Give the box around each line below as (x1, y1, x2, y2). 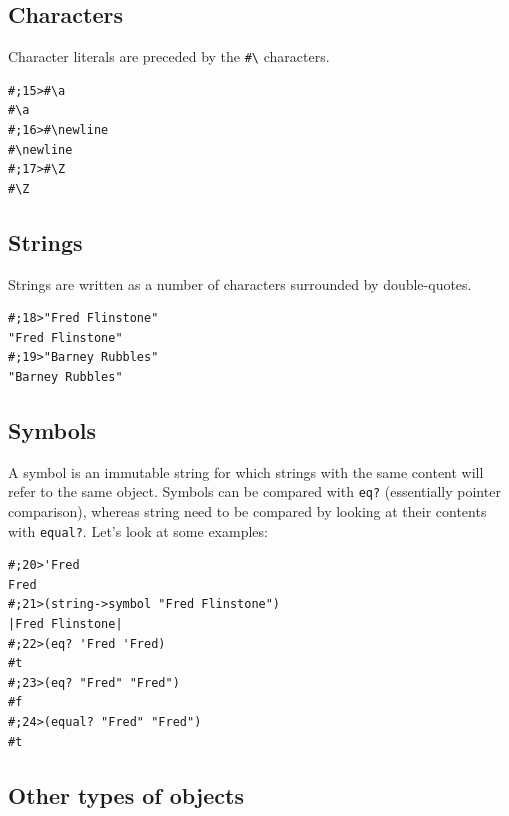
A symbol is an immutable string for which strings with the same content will (8, 461, 484, 482)
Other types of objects (8, 779, 244, 810)
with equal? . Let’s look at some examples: (8, 520, 268, 541)
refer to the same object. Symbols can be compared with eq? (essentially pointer (8, 481, 501, 502)
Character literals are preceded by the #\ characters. (8, 46, 330, 67)
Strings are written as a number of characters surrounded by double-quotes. (8, 273, 472, 294)
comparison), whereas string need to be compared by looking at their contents (8, 501, 487, 522)
